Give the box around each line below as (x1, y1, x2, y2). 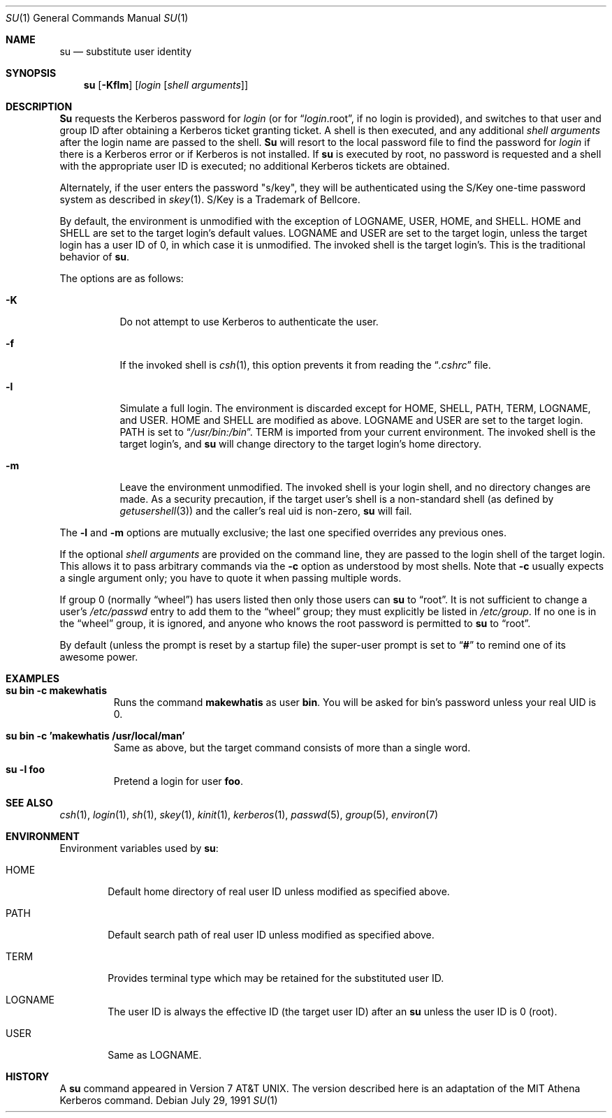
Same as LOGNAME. (108, 1049, 202, 1061)
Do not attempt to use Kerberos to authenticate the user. (119, 316, 379, 328)
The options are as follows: (59, 272, 184, 284)
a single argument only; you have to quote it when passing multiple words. (59, 572, 402, 584)
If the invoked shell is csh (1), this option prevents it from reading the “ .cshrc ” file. (119, 359, 491, 371)
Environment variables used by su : (59, 842, 219, 854)
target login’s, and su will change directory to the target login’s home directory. (119, 438, 482, 450)
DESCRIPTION (6, 101, 73, 112)
